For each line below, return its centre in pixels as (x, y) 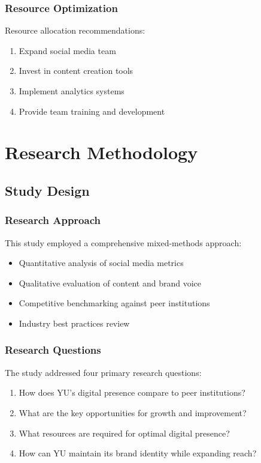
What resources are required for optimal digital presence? (124, 433)
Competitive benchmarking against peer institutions (114, 303)
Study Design (47, 190)
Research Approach (53, 220)
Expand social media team (67, 50)
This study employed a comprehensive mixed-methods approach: (123, 242)
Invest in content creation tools (76, 71)
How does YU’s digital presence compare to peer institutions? (132, 392)
